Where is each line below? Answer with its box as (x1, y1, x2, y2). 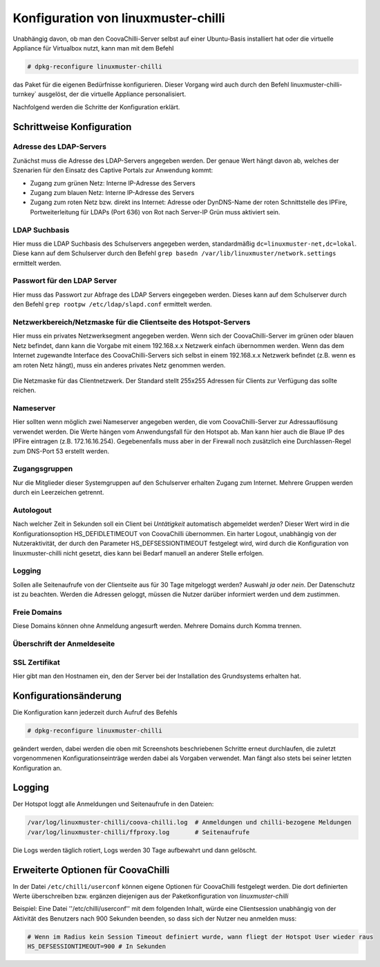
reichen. (12, 386, 37, 394)
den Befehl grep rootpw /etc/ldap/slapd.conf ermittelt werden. (12, 300, 212, 308)
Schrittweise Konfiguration (12, 121, 132, 133)
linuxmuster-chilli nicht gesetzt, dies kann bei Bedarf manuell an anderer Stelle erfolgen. (12, 549, 264, 557)
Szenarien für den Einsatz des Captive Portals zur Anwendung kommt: (12, 166, 213, 174)
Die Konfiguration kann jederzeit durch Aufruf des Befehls (12, 708, 178, 716)
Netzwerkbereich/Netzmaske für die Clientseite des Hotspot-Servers (12, 317, 251, 327)
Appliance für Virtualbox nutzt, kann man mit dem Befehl (12, 44, 174, 52)
